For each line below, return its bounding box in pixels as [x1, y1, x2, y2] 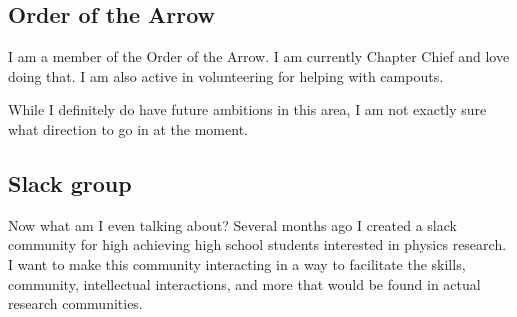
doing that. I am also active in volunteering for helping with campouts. [8, 65, 444, 86]
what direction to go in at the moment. [8, 118, 248, 139]
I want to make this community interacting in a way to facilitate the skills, [8, 253, 466, 274]
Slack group [8, 167, 132, 198]
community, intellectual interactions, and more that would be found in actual [8, 273, 481, 294]
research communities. [8, 293, 143, 314]
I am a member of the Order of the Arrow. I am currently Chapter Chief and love [8, 46, 510, 67]
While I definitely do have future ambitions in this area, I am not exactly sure [8, 99, 487, 120]
